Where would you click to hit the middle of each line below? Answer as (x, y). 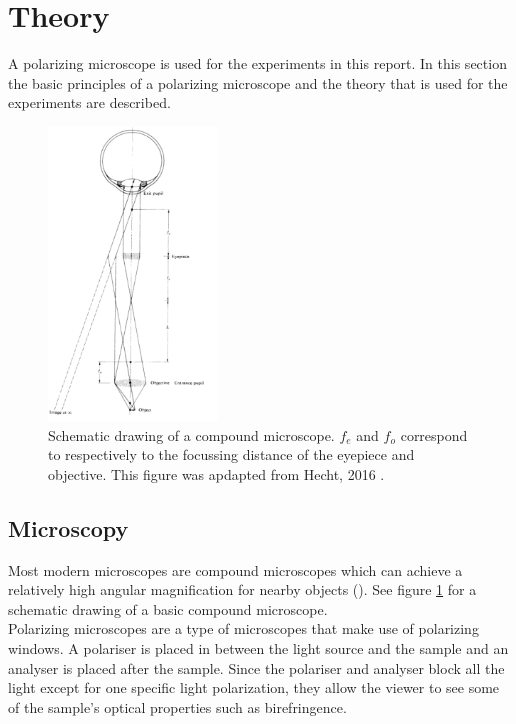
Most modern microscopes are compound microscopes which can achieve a (235, 569)
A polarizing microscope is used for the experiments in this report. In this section (257, 63)
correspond (434, 434)
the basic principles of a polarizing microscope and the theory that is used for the (258, 82)
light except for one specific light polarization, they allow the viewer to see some (254, 687)
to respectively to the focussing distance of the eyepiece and (231, 454)
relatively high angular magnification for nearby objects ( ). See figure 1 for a (242, 589)
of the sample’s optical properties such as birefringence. (177, 706)
